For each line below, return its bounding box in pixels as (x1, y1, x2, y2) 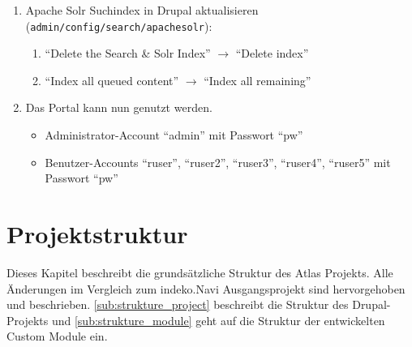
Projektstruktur (6, 217, 188, 250)
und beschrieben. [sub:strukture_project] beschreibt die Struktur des (6, 296, 349, 313)
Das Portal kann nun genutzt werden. (25, 99, 212, 116)
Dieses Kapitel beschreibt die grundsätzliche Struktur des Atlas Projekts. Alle (6, 263, 393, 281)
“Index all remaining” (204, 71, 311, 88)
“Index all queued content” (45, 71, 179, 88)
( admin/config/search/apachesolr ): (25, 17, 212, 34)
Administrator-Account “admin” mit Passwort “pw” (45, 126, 303, 144)
